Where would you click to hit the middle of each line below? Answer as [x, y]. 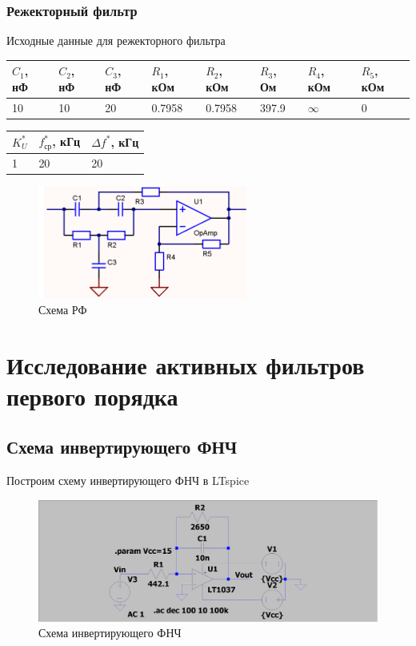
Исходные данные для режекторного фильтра [116, 40]
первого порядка [92, 396]
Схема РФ [63, 309]
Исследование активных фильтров [186, 364]
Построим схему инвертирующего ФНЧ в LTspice [128, 480]
